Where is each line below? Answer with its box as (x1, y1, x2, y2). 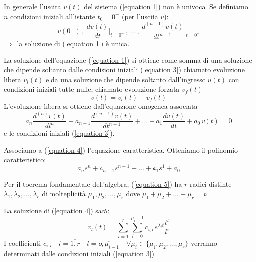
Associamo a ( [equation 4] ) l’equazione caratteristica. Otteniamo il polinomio (4, 145, 238, 155)
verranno (191, 237, 217, 248)
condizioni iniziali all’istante (10, 11, 95, 21)
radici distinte (189, 178, 232, 189)
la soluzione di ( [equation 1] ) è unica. (17, 38, 130, 49)
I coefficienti (4, 237, 41, 248)
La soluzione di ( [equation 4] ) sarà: (4, 206, 110, 216)
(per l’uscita (122, 11, 158, 21)
